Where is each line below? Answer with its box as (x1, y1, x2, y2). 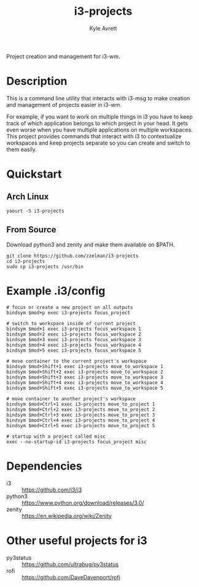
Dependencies (6, 459, 82, 473)
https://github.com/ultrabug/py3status (21, 561, 119, 568)
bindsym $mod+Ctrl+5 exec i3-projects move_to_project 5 (6, 422, 155, 428)
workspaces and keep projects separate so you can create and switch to (6, 139, 190, 146)
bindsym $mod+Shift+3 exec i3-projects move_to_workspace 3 (6, 374, 164, 380)
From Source (6, 224, 57, 235)
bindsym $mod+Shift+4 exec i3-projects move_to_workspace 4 (6, 379, 164, 385)
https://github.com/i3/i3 (21, 486, 82, 493)
